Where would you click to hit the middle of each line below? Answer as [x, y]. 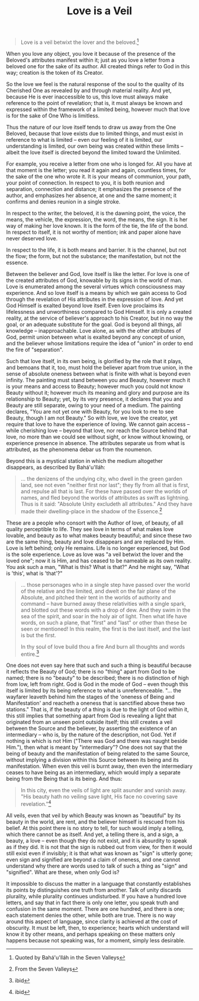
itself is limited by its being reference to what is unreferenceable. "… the [94, 691]
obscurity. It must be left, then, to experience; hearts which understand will [98, 927]
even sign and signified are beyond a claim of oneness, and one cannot [93, 859]
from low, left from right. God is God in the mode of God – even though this [97, 684]
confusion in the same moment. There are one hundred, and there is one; [95, 908]
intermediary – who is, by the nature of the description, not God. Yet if [91, 735]
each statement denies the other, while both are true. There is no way [91, 915]
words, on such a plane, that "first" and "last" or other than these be [104, 622]
